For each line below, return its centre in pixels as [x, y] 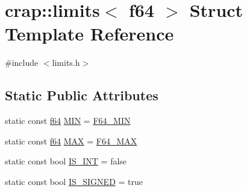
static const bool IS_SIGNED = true [74, 181]
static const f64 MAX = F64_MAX [71, 141]
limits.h [66, 63]
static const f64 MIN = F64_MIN [68, 121]
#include [22, 63]
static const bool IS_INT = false [66, 161]
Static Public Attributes [82, 95]
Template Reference [89, 34]
